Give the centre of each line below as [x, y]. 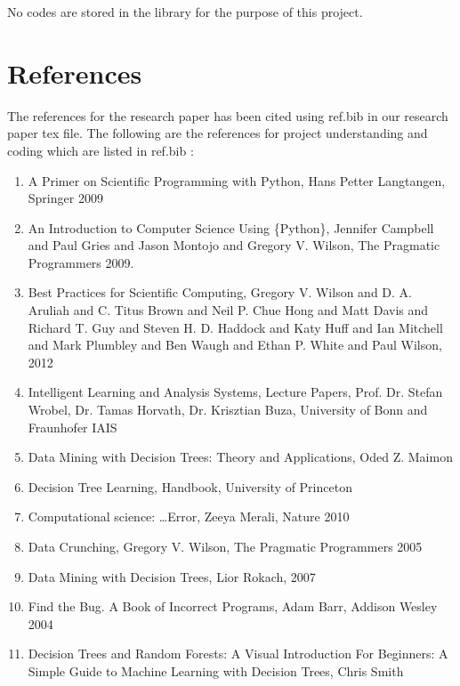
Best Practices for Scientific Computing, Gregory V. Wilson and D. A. [220, 292]
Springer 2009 [65, 198]
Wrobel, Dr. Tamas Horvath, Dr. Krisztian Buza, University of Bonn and [228, 410]
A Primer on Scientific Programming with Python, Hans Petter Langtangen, [237, 180]
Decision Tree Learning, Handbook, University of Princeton [190, 486]
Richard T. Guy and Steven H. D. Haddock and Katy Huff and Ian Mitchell [235, 327]
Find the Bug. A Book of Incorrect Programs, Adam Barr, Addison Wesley [233, 606]
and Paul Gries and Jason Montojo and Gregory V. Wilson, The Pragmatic [234, 245]
